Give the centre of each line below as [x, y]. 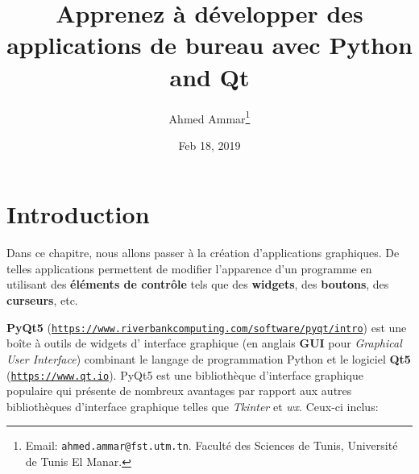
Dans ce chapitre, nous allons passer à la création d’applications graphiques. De [203, 253]
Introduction [78, 214]
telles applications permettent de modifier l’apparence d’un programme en [189, 268]
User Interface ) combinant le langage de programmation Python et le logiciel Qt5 [209, 358]
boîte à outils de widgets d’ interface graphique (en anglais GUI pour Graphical [204, 343]
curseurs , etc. [42, 300]
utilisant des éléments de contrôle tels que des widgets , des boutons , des [198, 284]
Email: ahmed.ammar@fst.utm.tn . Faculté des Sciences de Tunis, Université [212, 445]
